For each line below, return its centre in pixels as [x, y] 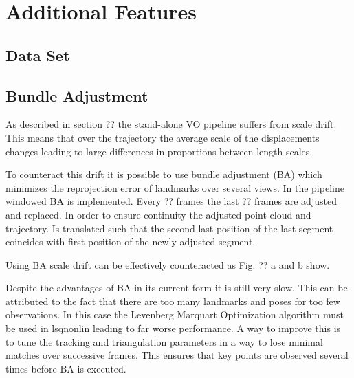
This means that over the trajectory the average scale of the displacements [163, 137]
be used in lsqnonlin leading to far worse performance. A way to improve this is [173, 328]
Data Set [38, 55]
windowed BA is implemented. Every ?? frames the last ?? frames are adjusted [171, 201]
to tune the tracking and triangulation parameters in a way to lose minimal [164, 341]
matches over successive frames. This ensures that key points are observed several [177, 355]
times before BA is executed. [66, 368]
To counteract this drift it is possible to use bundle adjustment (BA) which [164, 174]
